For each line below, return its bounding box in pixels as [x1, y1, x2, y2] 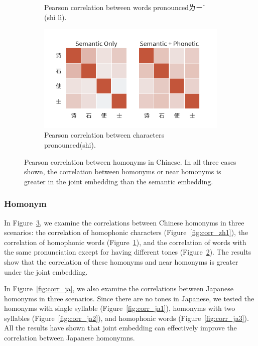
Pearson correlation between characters [44, 130, 164, 140]
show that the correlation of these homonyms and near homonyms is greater [4, 256, 238, 267]
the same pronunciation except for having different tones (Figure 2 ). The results [4, 247, 251, 257]
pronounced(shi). [44, 139, 96, 150]
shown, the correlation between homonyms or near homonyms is [24, 166, 221, 177]
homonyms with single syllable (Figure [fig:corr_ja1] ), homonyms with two [4, 303, 235, 313]
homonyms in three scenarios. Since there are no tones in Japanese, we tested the [4, 293, 254, 303]
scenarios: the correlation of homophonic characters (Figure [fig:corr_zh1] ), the [4, 227, 248, 238]
